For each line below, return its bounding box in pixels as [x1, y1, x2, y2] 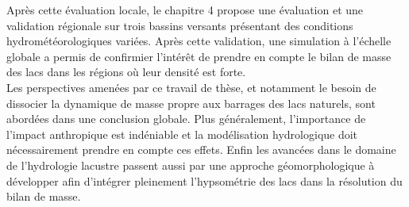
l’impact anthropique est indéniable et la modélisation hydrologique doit [6, 125, 358, 142]
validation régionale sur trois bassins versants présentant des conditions [6, 17, 353, 33]
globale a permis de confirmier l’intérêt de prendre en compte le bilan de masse [6, 48, 392, 64]
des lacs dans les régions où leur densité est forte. [6, 63, 246, 80]
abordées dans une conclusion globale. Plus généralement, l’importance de [6, 110, 366, 127]
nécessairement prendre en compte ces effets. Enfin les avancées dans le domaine [6, 141, 396, 158]
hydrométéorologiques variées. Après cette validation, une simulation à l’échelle [6, 33, 392, 49]
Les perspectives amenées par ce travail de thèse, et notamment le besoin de [6, 79, 376, 95]
